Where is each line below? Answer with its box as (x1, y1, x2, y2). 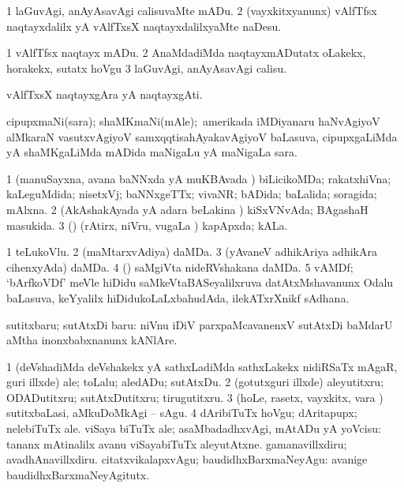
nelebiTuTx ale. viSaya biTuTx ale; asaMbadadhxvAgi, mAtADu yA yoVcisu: (6, 420, 381, 437)
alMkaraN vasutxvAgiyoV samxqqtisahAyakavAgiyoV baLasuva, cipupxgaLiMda (6, 128, 398, 145)
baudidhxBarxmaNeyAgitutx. (6, 466, 150, 482)
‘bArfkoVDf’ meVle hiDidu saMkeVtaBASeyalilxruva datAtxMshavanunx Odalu (6, 274, 394, 291)
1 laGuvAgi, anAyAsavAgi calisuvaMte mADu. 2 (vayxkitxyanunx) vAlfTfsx (6, 2, 377, 18)
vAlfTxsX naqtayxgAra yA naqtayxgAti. (6, 86, 203, 103)
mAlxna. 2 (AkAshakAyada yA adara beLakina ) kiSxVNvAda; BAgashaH (6, 201, 368, 217)
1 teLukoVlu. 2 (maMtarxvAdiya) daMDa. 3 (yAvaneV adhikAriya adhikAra (6, 243, 377, 260)
